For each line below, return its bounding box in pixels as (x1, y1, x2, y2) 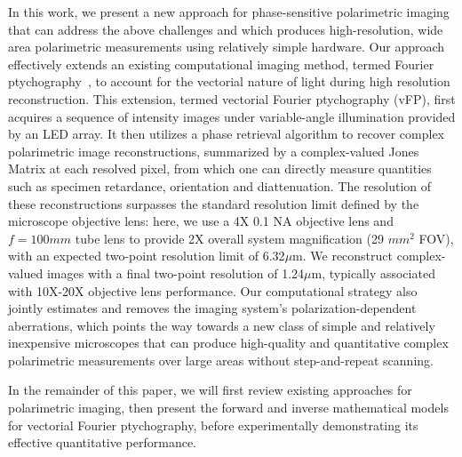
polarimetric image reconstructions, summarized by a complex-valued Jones (8, 141, 419, 160)
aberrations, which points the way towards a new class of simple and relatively (8, 316, 435, 334)
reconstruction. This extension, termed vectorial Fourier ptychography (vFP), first (8, 89, 456, 108)
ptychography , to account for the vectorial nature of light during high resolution (8, 72, 450, 91)
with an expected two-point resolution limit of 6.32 (8, 246, 285, 265)
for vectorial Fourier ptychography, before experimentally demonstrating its (8, 415, 418, 434)
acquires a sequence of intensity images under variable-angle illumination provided (8, 107, 456, 125)
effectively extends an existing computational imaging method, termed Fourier (8, 54, 434, 73)
